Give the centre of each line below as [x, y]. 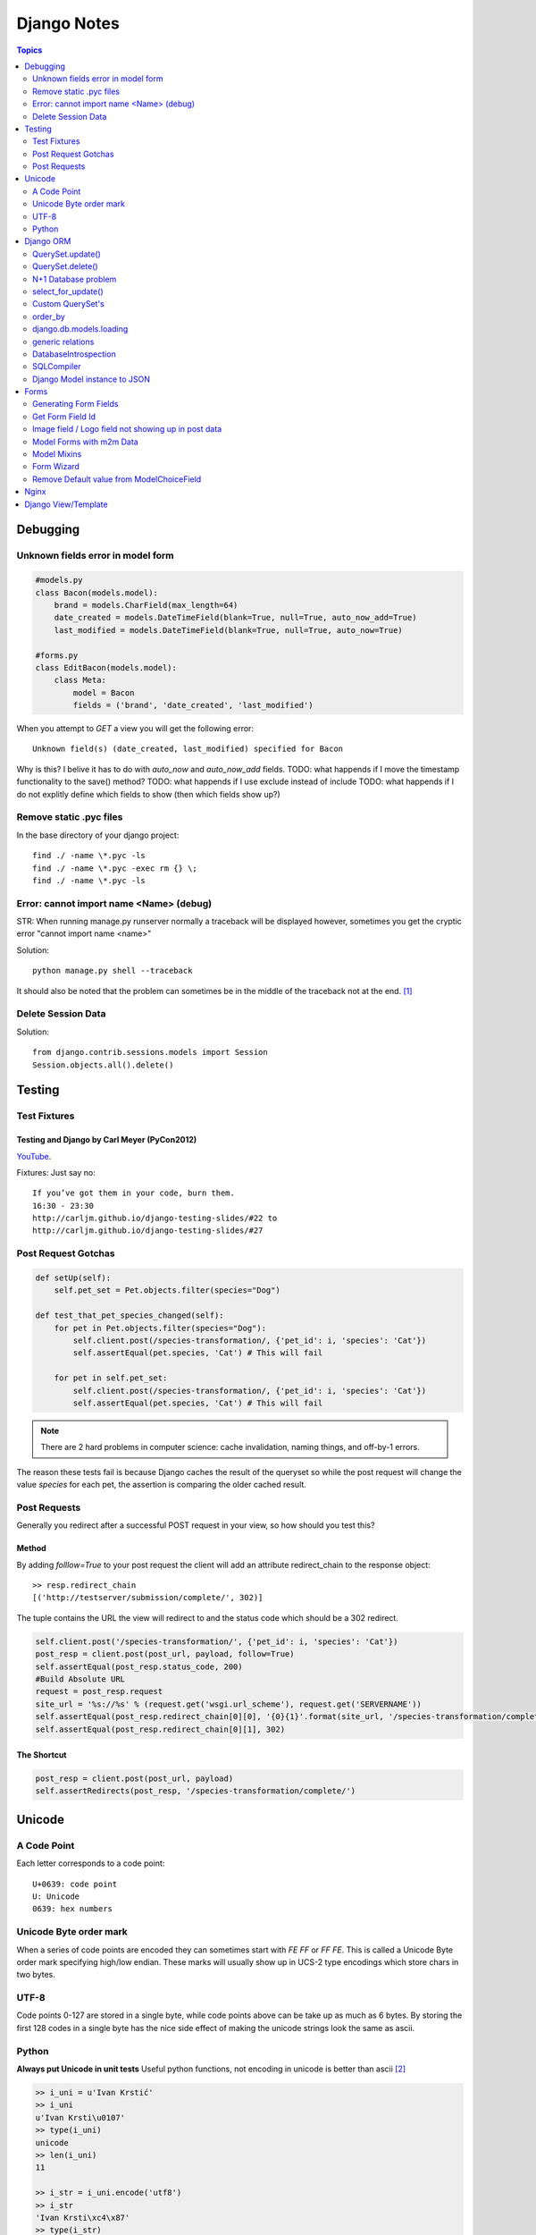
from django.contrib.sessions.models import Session [150, 1052]
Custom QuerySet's [68, 304]
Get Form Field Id [64, 417]
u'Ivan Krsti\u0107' [80, 2117]
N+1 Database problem [75, 279]
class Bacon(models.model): [96, 593]
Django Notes [68, 23]
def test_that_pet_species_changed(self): [130, 1316]
